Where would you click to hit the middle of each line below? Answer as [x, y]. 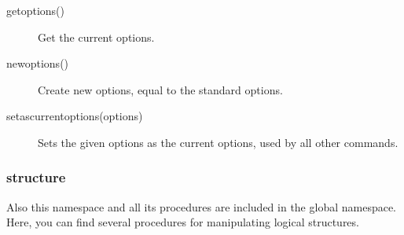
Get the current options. [96, 37]
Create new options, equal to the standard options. [160, 89]
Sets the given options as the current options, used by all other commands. [218, 142]
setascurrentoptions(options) [75, 116]
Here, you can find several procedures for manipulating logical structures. [183, 222]
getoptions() [35, 10]
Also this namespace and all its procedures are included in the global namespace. [202, 206]
